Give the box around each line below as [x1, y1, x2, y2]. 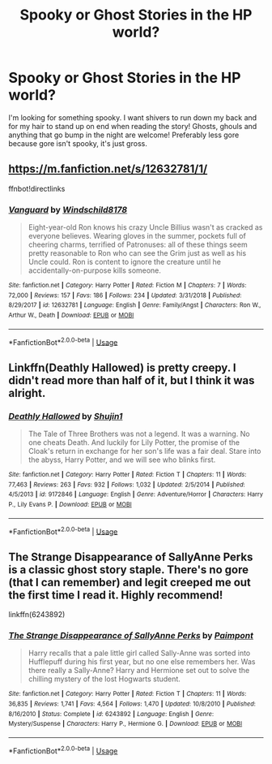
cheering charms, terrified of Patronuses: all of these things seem [28, 240, 249, 249]
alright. [8, 386, 46, 399]
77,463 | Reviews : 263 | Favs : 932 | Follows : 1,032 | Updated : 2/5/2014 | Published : [8, 481, 245, 489]
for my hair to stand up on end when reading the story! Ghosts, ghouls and [8, 121, 257, 131]
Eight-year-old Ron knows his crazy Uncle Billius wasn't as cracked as [28, 222, 263, 232]
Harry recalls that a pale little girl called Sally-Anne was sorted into [28, 648, 251, 658]
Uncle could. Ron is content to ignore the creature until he [28, 257, 221, 267]
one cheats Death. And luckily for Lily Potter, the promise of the [28, 438, 240, 447]
